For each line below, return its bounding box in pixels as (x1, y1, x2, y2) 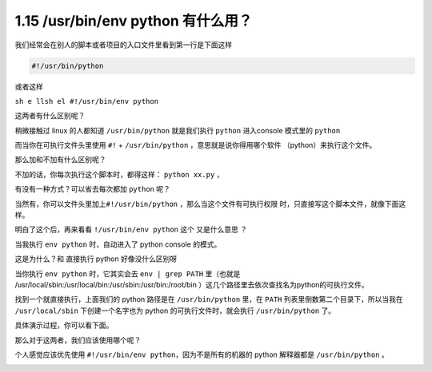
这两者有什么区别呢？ (14, 111, 86, 121)
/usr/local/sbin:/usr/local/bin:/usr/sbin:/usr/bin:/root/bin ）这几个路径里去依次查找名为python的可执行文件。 (14, 279, 370, 289)
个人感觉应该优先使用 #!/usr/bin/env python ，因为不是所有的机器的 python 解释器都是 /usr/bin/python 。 (14, 350, 390, 359)
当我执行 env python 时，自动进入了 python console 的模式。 (14, 239, 222, 249)
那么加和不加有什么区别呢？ (14, 155, 106, 164)
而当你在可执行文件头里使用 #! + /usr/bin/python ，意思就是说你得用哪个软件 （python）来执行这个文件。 (14, 140, 377, 150)
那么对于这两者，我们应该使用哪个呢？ (14, 335, 142, 345)
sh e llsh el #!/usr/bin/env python (14, 97, 159, 105)
